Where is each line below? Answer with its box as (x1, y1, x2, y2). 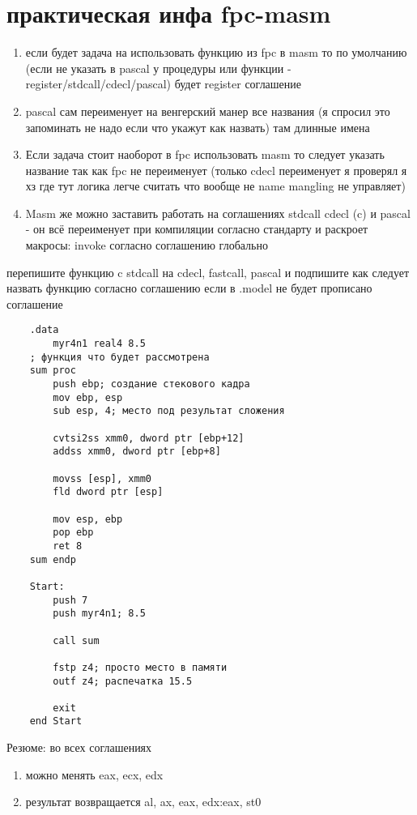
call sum (53, 634, 100, 646)
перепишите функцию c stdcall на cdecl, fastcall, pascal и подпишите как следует (6, 263, 410, 280)
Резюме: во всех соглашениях (6, 739, 152, 756)
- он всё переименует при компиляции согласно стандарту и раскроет (25, 220, 368, 237)
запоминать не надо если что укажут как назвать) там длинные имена (25, 118, 370, 135)
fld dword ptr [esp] (53, 486, 164, 498)
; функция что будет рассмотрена (29, 351, 210, 363)
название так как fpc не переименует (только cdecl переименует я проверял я (25, 161, 407, 178)
